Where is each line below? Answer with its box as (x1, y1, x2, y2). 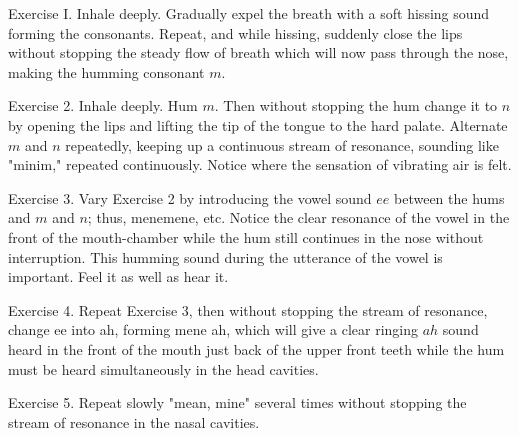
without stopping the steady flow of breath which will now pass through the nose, (8, 42, 509, 63)
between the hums (394, 187, 505, 208)
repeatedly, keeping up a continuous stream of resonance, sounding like (65, 134, 499, 155)
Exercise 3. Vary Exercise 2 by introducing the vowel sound (8, 187, 372, 208)
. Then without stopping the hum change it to (214, 95, 498, 116)
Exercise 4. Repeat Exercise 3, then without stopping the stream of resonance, (8, 299, 488, 320)
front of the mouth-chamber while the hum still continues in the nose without (8, 226, 484, 247)
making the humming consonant (8, 61, 205, 82)
